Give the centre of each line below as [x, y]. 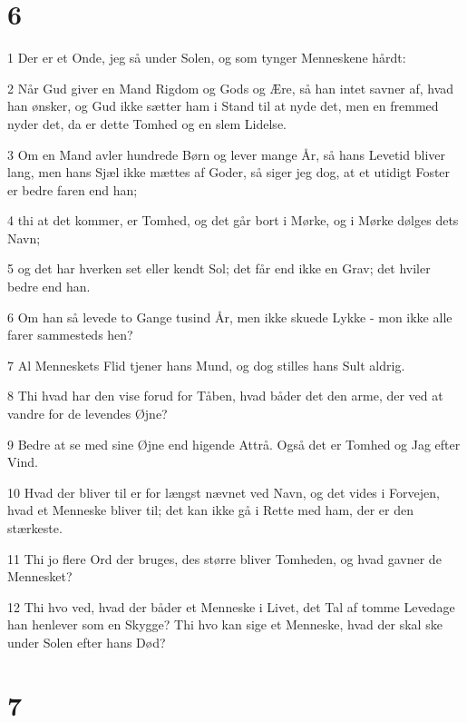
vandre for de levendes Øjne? [88, 414]
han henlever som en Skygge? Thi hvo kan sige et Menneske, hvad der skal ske [225, 624]
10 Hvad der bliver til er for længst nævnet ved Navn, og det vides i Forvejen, [224, 492]
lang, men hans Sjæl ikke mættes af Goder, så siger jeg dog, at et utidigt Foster [229, 172]
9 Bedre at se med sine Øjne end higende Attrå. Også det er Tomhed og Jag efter [234, 444]
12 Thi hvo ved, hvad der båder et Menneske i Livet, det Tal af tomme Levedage [231, 606]
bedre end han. [49, 287]
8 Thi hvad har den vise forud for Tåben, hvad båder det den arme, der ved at [225, 396]
